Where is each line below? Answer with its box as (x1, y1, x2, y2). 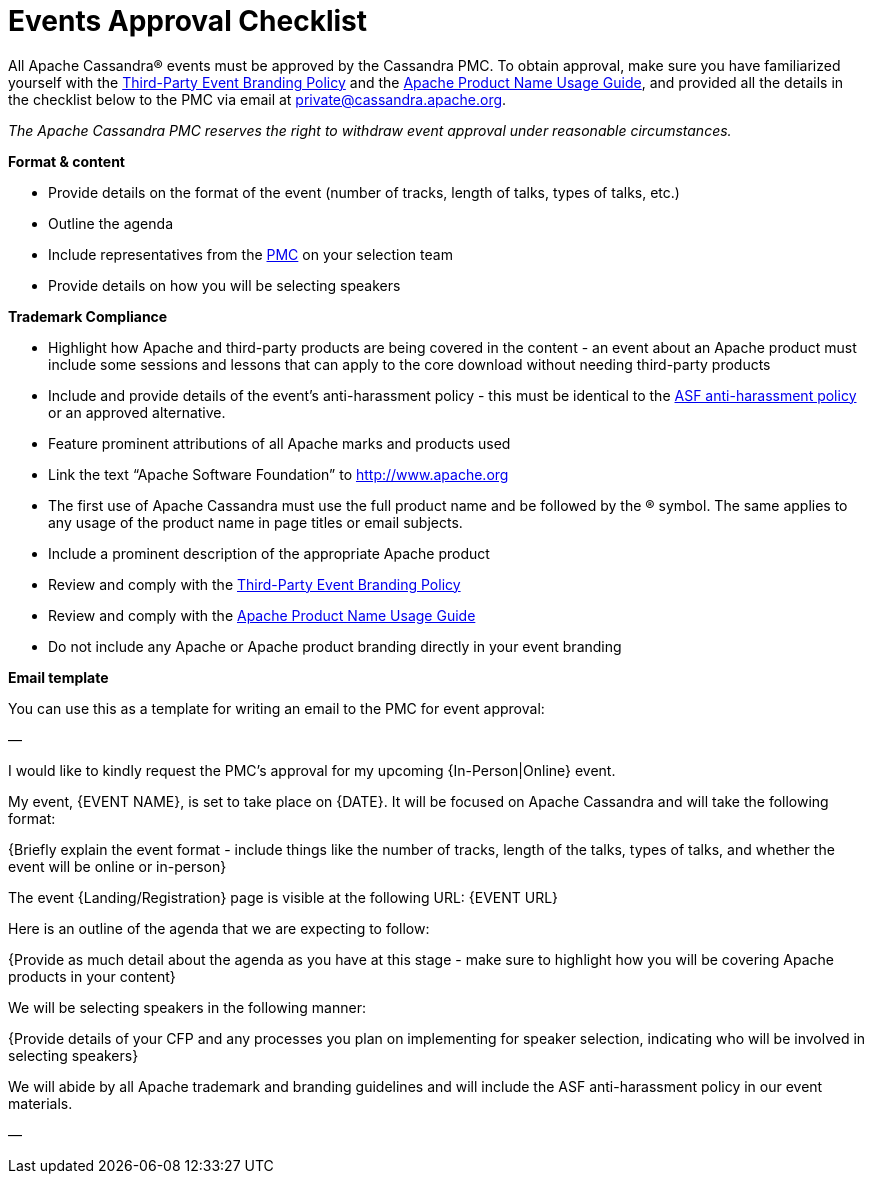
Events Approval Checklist (8, 4, 367, 38)
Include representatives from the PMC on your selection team (48, 245, 453, 263)
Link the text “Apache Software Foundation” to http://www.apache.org (48, 465, 509, 483)
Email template (8, 668, 109, 686)
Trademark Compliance (8, 307, 168, 325)
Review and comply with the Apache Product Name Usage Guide (48, 606, 476, 624)
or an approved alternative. (48, 403, 226, 421)
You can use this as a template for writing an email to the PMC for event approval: (8, 699, 545, 717)
